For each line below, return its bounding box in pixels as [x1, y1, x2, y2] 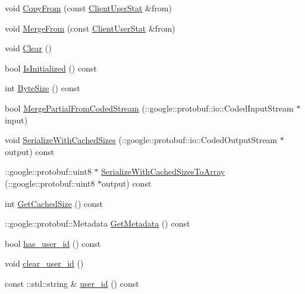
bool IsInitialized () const [5, 61, 97, 74]
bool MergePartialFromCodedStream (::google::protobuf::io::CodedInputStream [5, 101, 294, 114]
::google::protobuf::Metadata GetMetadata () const [5, 217, 190, 230]
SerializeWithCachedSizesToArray [101, 165, 225, 178]
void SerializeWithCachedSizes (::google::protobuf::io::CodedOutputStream [5, 134, 278, 146]
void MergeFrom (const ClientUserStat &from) [5, 21, 175, 34]
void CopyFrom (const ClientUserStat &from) [5, 2, 172, 14]
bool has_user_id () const [5, 237, 101, 249]
